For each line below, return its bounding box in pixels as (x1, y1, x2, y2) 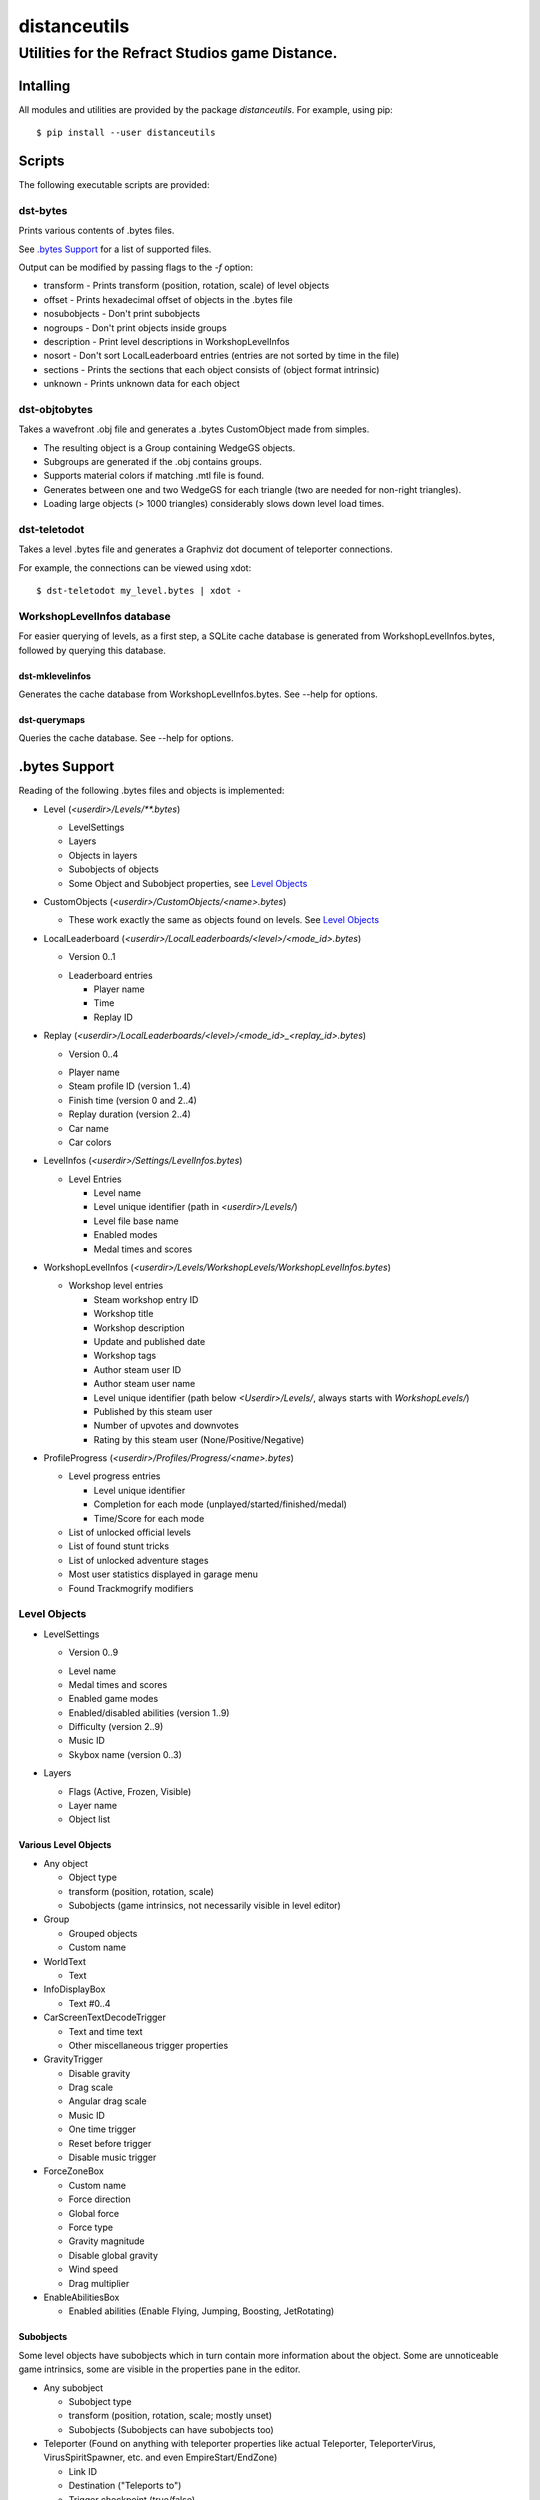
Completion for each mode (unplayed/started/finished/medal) (93, 1498, 347, 1510)
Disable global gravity (68, 2249, 159, 2261)
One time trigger (68, 2123, 137, 2135)
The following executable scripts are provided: (18, 179, 210, 191)
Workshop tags (93, 1350, 157, 1362)
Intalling (18, 77, 71, 94)
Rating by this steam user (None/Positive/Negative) (93, 1433, 305, 1445)
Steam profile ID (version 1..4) (68, 1080, 192, 1092)
